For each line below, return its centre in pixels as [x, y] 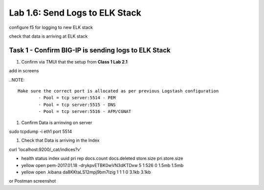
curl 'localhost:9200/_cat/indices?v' [45, 149]
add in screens [24, 71]
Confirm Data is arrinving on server [57, 123]
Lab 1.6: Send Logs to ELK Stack [75, 13]
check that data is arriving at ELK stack [48, 36]
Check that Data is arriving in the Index [60, 140]
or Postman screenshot [33, 181]
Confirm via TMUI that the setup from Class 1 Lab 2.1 [75, 62]
